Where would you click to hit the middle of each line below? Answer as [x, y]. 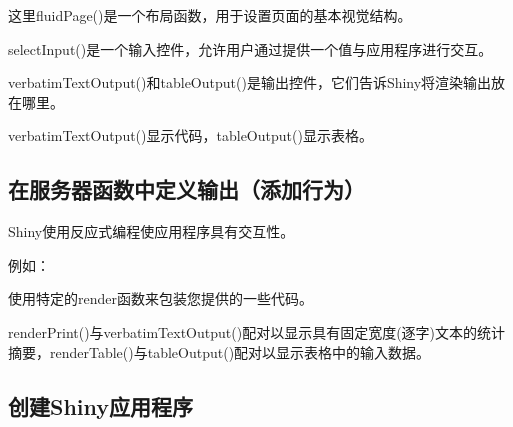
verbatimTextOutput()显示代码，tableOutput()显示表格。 [190, 135]
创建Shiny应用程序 [101, 405]
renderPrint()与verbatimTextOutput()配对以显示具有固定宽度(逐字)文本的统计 [257, 331]
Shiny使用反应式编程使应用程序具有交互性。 [151, 231]
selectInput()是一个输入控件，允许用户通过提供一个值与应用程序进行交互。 [250, 48]
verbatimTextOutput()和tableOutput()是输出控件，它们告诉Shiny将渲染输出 [250, 82]
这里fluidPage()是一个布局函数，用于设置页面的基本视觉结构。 [210, 15]
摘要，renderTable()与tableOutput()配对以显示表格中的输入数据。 [219, 351]
